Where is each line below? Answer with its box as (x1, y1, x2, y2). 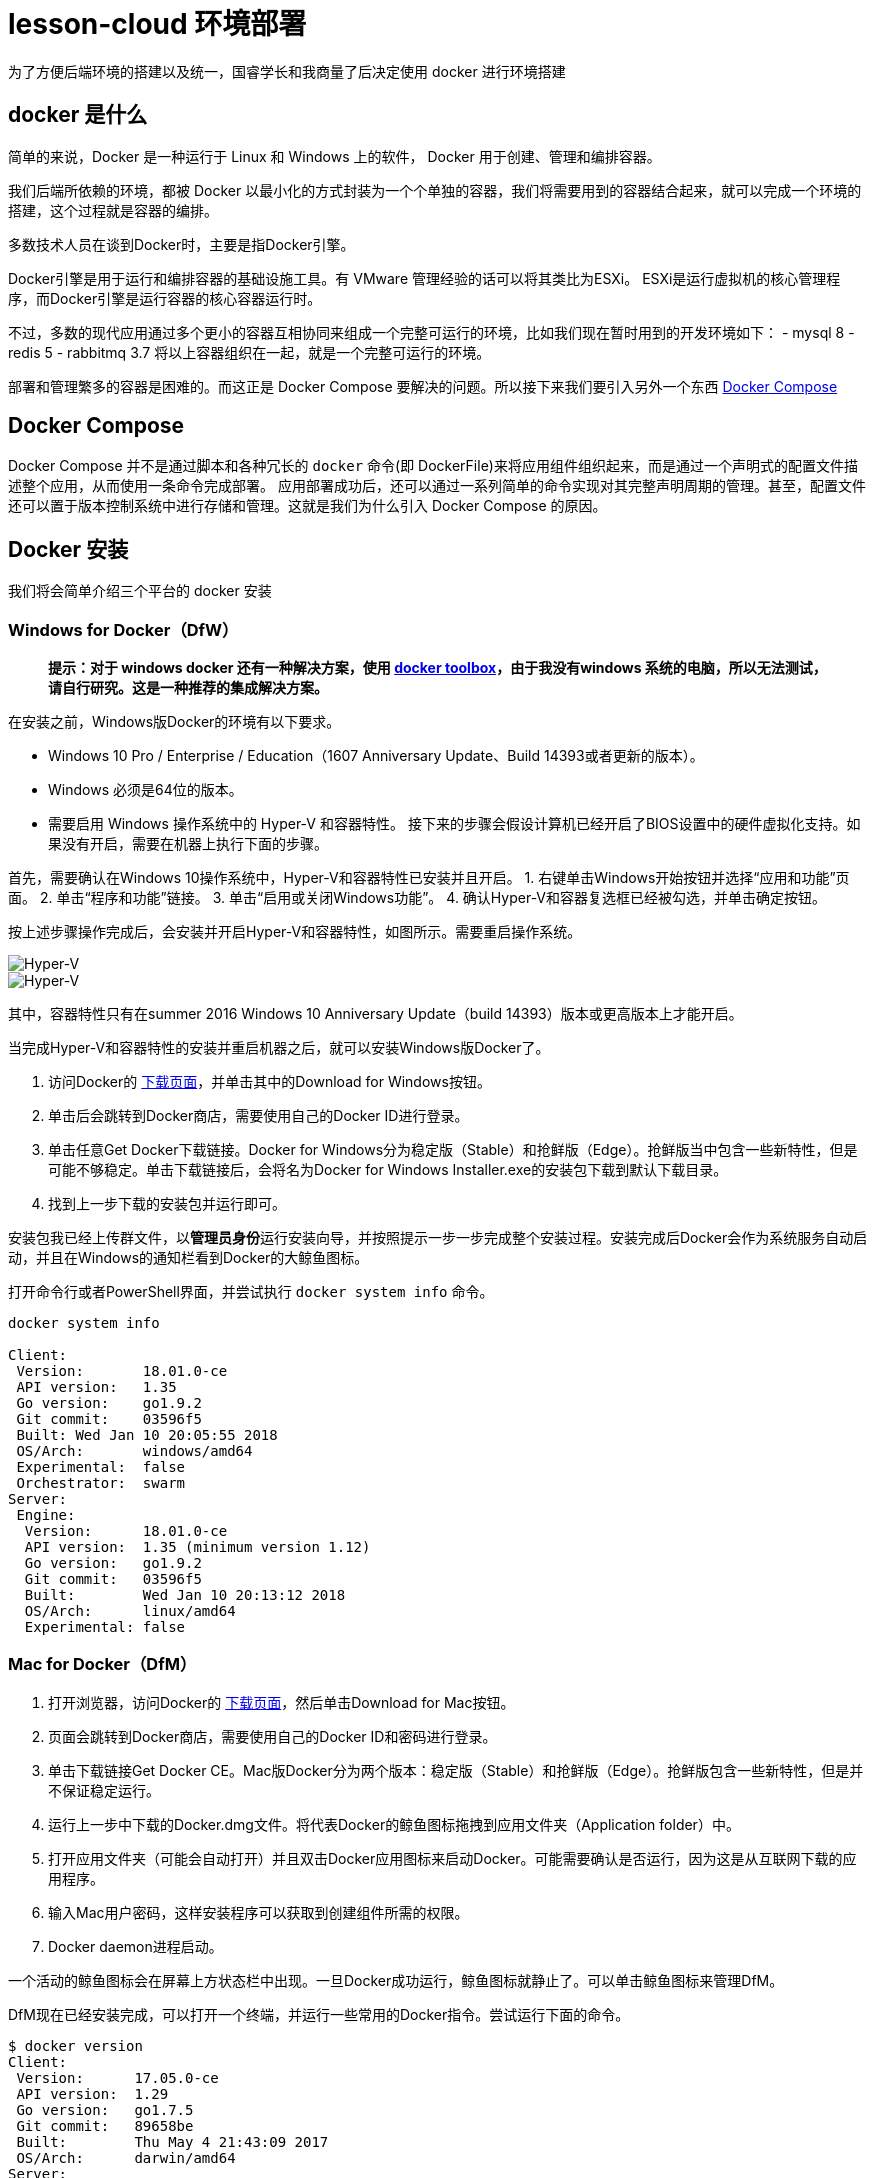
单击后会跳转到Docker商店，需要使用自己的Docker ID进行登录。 (48, 1107, 469, 1125)
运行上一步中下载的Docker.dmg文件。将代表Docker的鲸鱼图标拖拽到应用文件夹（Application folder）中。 (48, 1815, 740, 1833)
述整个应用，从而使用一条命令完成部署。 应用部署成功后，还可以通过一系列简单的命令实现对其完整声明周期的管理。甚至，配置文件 (8, 477, 866, 495)
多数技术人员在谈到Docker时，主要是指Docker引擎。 (8, 235, 355, 253)
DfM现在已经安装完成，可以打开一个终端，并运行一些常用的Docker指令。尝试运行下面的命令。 (8, 2005, 630, 2023)
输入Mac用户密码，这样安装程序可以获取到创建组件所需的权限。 (48, 1903, 469, 1921)
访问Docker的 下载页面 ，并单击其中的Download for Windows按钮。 (48, 1073, 491, 1091)
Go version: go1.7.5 (16, 2101, 194, 2118)
